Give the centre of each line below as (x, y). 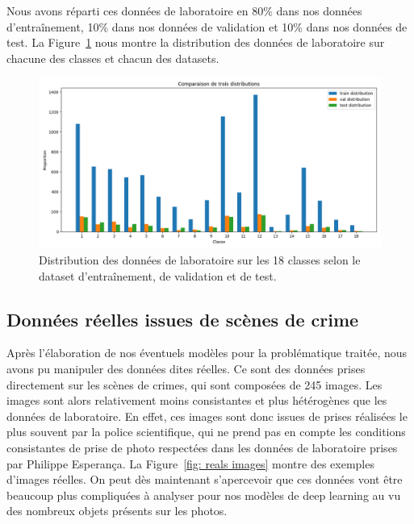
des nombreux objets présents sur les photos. (117, 511)
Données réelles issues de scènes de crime (183, 319)
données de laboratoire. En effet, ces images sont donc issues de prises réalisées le (207, 416)
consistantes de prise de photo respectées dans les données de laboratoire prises (202, 447)
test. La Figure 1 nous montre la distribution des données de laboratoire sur (196, 42)
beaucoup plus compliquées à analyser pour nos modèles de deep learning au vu (204, 495)
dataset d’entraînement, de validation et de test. (158, 275)
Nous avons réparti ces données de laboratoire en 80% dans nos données (184, 10)
